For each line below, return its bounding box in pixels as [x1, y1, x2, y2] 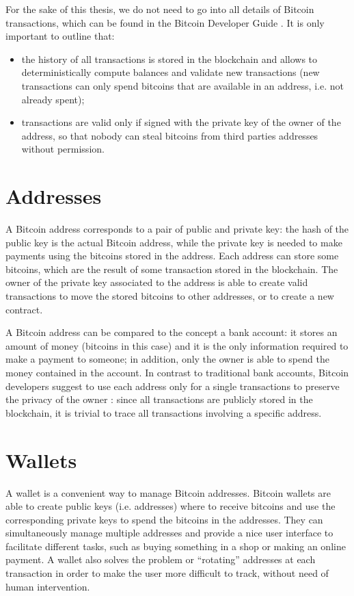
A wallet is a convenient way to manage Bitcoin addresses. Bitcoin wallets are [5, 485, 331, 500]
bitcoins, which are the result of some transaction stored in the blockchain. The [5, 261, 338, 276]
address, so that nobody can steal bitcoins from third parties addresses [21, 128, 318, 142]
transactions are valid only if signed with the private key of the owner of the [21, 115, 341, 129]
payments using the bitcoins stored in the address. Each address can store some [5, 248, 339, 263]
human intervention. [5, 579, 90, 593]
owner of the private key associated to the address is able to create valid [5, 275, 308, 289]
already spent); [21, 92, 85, 106]
